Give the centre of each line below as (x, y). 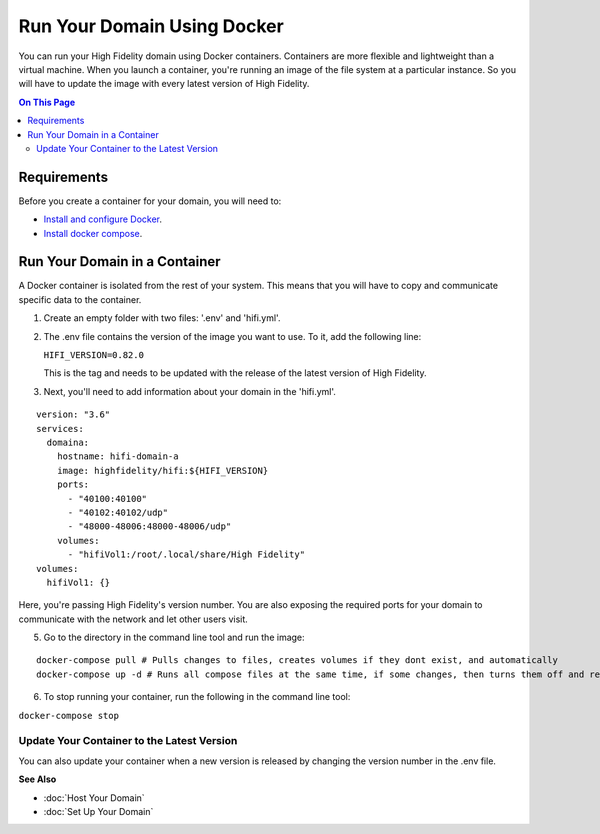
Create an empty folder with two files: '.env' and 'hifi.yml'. (162, 318)
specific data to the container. (80, 299)
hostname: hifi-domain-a (117, 456)
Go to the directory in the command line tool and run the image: (174, 637)
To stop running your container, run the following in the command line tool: (197, 697)
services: (60, 428)
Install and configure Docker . (102, 219)
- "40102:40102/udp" (118, 512)
